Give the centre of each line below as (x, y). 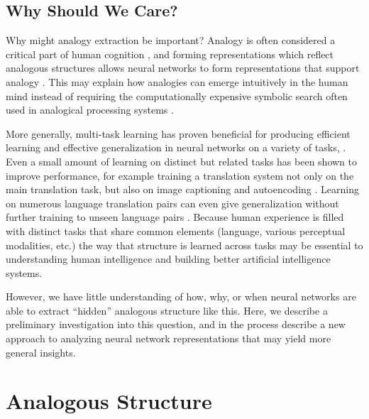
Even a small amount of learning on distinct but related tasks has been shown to (182, 161)
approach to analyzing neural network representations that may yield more (169, 338)
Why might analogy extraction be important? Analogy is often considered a (171, 40)
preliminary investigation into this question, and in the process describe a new (176, 324)
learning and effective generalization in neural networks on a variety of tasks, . (176, 147)
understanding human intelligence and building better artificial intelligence (168, 259)
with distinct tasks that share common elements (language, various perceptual (176, 230)
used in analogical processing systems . (90, 110)
